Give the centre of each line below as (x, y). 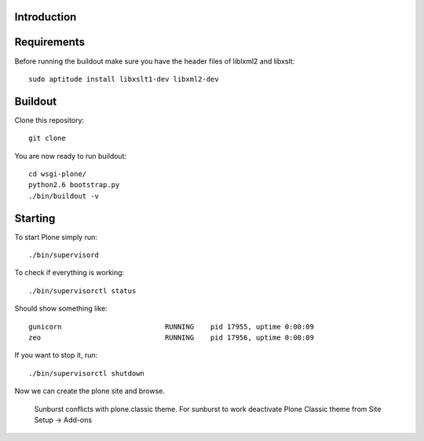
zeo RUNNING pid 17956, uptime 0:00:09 (171, 338)
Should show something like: (61, 309)
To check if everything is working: (69, 273)
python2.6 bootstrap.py (74, 185)
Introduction (46, 17)
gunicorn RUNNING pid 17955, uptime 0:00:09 (171, 327)
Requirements (50, 42)
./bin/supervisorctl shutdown (87, 373)
